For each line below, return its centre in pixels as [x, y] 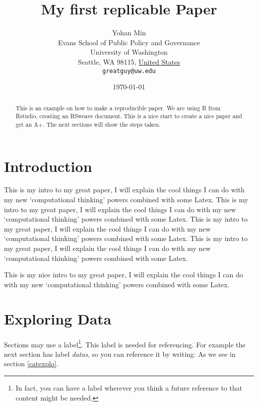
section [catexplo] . [31, 364]
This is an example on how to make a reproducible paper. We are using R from [118, 108]
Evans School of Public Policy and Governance [129, 42]
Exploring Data [58, 318]
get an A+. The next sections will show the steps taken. [88, 124]
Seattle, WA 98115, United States [129, 61]
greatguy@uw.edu [129, 71]
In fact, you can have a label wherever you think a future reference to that [129, 387]
